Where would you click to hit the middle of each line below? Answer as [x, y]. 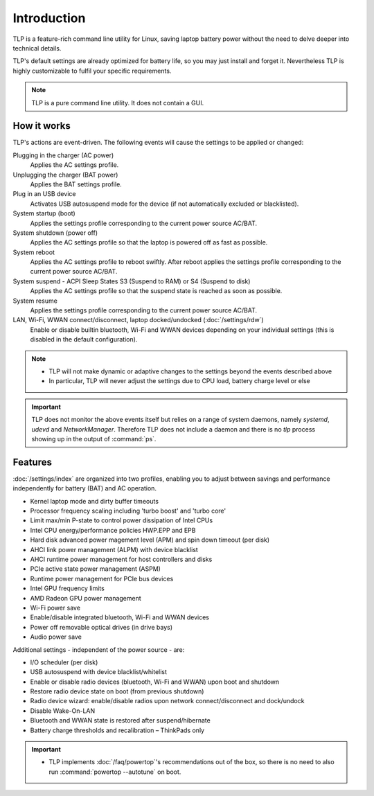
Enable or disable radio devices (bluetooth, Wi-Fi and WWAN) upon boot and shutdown [155, 682]
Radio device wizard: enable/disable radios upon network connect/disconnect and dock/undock [167, 701]
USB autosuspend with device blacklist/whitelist [99, 672]
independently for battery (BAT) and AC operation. [85, 488]
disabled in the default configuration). [84, 339]
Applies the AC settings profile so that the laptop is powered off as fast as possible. [149, 242]
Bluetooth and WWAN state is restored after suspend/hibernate [120, 720]
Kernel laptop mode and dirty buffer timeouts [95, 501]
